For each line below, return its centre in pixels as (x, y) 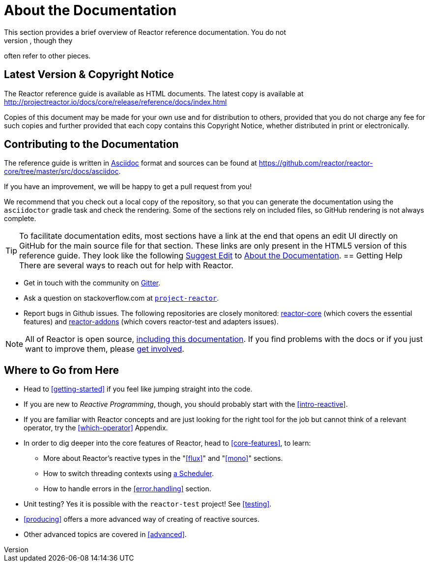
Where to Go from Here (62, 370)
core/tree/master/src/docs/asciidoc (61, 171)
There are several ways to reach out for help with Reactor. (126, 266)
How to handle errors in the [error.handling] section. (127, 489)
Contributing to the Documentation (91, 144)
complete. (20, 219)
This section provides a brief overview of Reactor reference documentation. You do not (145, 32)
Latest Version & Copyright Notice (89, 75)
